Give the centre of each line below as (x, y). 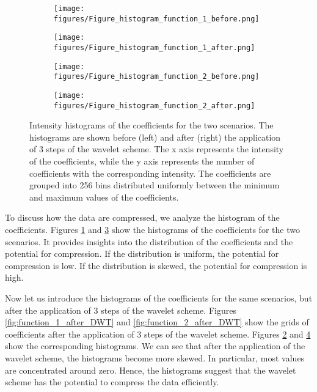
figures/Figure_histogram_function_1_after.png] (155, 47)
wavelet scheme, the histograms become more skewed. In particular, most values (155, 357)
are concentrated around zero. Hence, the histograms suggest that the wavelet (151, 370)
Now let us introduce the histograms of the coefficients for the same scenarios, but (159, 298)
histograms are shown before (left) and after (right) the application (155, 137)
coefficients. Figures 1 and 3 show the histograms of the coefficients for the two (152, 229)
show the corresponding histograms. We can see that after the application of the (155, 346)
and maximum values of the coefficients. (104, 197)
